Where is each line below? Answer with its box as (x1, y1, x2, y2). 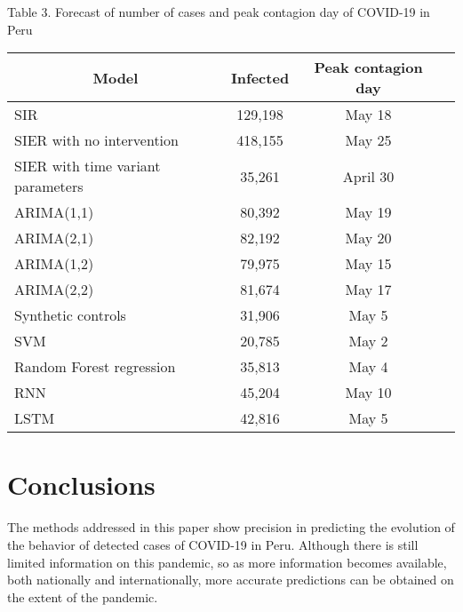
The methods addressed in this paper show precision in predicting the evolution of (7, 518, 455, 536)
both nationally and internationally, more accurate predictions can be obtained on (7, 570, 454, 589)
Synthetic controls (14, 305, 126, 326)
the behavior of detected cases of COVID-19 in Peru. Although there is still (7, 535, 419, 553)
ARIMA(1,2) (14, 253, 94, 274)
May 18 (345, 104, 392, 125)
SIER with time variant (14, 155, 161, 177)
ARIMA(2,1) (14, 227, 94, 249)
